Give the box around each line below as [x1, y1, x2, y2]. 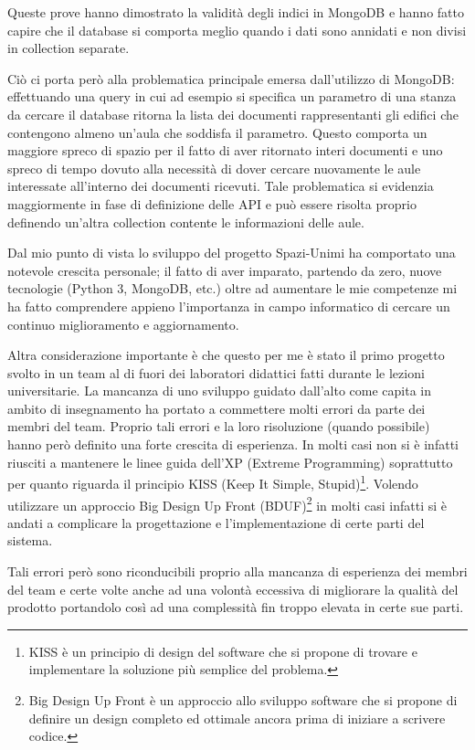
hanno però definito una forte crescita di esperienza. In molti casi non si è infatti [7, 435, 459, 454]
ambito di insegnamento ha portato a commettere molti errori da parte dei [7, 398, 426, 417]
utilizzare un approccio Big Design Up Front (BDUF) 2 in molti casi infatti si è [7, 492, 448, 514]
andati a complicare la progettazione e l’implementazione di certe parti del [7, 512, 425, 532]
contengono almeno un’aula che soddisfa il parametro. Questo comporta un [7, 122, 427, 142]
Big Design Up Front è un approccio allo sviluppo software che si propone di [28, 690, 458, 709]
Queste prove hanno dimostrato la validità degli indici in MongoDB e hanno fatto [7, 3, 464, 21]
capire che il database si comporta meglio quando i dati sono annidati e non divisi [7, 20, 467, 39]
